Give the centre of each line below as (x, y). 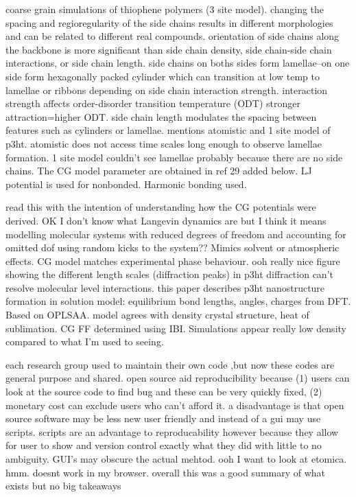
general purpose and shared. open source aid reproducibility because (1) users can (178, 378)
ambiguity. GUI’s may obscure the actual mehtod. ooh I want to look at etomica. (176, 459)
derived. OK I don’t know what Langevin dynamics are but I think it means (166, 220)
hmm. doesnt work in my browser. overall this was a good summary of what (166, 472)
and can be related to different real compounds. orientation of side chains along (173, 36)
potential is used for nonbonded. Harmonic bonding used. (126, 184)
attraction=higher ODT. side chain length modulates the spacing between (161, 116)
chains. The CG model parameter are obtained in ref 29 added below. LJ (159, 171)
